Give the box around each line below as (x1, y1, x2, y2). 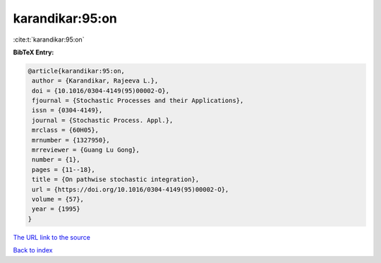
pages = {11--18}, (32, 166, 95, 173)
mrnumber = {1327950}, (32, 136, 111, 144)
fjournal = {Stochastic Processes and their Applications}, (32, 97, 244, 105)
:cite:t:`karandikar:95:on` (13, 35, 85, 44)
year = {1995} (32, 205, 80, 213)
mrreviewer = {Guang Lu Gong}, (32, 146, 140, 154)
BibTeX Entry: (13, 48, 54, 56)
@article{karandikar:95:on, (28, 67, 125, 75)
